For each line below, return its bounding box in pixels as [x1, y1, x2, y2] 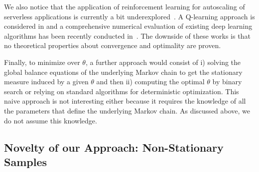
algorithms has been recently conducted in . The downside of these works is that [4, 30, 251, 41]
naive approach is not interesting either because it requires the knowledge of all [4, 96, 246, 106]
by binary [212, 76, 242, 87]
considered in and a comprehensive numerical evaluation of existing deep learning [4, 21, 253, 31]
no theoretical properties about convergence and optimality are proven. [4, 40, 221, 51]
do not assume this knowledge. [4, 115, 97, 125]
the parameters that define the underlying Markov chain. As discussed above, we [4, 105, 251, 115]
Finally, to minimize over [4, 57, 80, 67]
